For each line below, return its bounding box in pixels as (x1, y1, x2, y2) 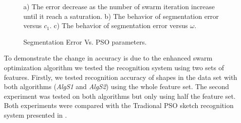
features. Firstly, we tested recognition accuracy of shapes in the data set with (4, 72, 238, 82)
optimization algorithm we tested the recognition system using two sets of (4, 62, 224, 72)
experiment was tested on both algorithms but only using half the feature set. (4, 91, 236, 101)
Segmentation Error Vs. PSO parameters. (23, 36, 147, 46)
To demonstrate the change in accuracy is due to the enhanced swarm (4, 53, 213, 63)
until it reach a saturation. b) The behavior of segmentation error (23, 11, 219, 21)
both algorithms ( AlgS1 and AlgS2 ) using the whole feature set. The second (4, 81, 229, 92)
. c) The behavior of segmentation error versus (49, 20, 188, 31)
